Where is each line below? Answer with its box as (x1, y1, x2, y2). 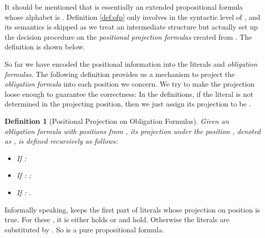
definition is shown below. (5, 41, 85, 52)
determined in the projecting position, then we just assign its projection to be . (5, 98, 251, 109)
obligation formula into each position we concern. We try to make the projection (5, 78, 255, 89)
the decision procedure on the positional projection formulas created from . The (5, 31, 252, 42)
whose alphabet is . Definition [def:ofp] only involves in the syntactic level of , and (5, 11, 260, 22)
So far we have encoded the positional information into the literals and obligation (5, 58, 257, 69)
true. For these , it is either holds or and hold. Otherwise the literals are (5, 214, 229, 225)
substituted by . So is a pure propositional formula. (5, 224, 164, 234)
